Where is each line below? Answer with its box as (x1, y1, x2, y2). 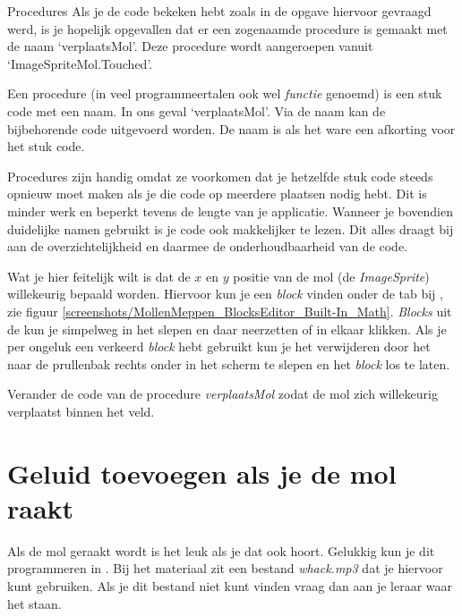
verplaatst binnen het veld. (7, 401, 155, 420)
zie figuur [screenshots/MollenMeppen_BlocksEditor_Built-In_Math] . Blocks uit (7, 301, 452, 320)
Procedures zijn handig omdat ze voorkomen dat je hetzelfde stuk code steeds (7, 166, 433, 185)
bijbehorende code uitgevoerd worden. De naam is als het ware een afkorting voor (7, 119, 456, 138)
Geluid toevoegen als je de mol (7, 454, 397, 491)
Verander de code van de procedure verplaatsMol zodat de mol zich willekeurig (7, 384, 438, 403)
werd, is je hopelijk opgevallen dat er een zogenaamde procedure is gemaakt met (7, 19, 448, 38)
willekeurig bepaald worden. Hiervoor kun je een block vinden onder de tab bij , (7, 284, 443, 303)
